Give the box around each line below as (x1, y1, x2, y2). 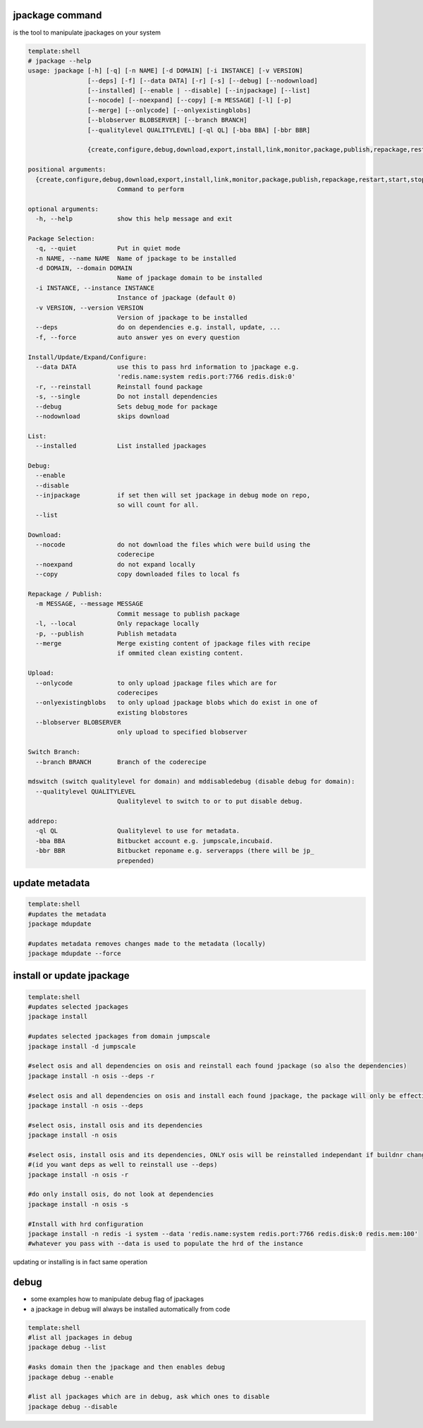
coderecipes (116, 689, 159, 696)
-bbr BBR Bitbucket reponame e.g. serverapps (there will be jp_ (35, 847, 314, 855)
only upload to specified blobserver (116, 728, 247, 737)
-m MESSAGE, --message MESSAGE (35, 600, 144, 608)
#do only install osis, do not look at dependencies (27, 1190, 214, 1199)
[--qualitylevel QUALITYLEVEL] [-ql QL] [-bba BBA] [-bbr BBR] (87, 126, 311, 134)
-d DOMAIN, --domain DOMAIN (35, 265, 133, 272)
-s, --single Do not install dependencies (35, 392, 218, 401)
